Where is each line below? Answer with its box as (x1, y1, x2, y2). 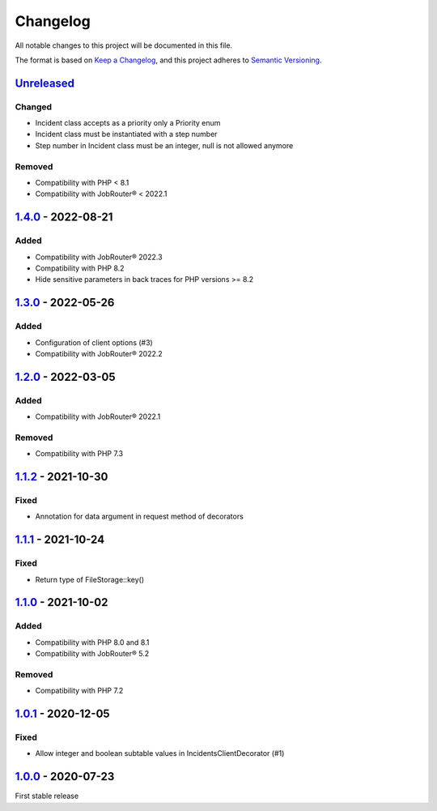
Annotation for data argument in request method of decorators (35, 511, 244, 522)
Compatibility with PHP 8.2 (35, 263, 125, 273)
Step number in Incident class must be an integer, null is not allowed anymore (35, 140, 294, 150)
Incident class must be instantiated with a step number (35, 130, 218, 139)
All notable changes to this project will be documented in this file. (15, 41, 233, 50)
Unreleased (15, 76, 75, 90)
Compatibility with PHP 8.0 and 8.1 (35, 637, 150, 647)
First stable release (15, 791, 79, 801)
